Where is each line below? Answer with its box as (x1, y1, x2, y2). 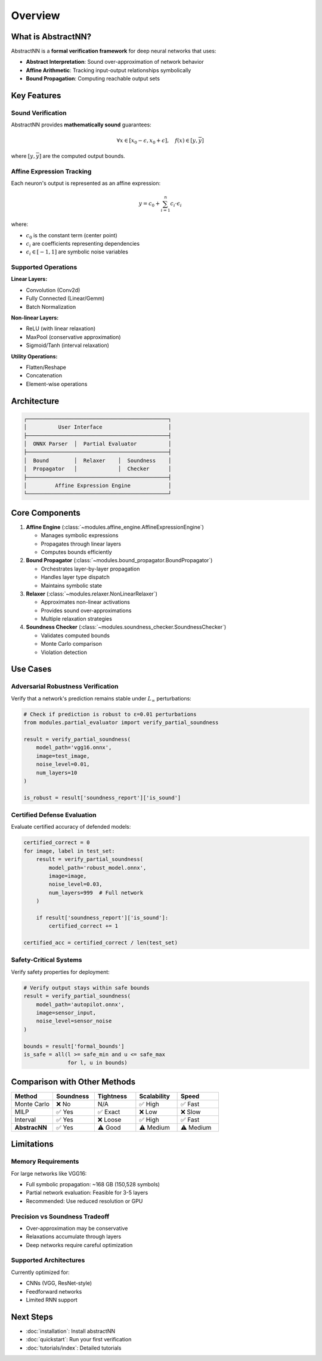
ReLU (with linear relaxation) (26, 325, 96, 332)
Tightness (97, 1092, 128, 1100)
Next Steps (11, 1312, 53, 1322)
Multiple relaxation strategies (41, 615, 113, 622)
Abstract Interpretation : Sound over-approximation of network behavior (26, 58, 204, 66)
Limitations (11, 1139, 54, 1149)
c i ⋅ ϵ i (170, 200, 182, 209)
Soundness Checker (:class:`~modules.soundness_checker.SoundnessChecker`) (26, 624, 227, 631)
